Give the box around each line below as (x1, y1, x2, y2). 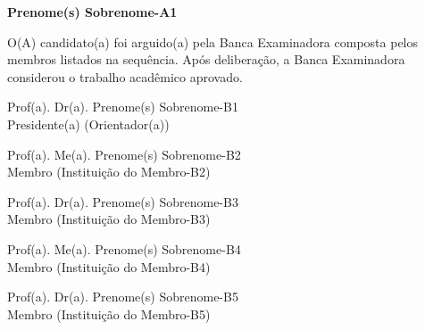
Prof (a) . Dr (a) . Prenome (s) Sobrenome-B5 (7, 287, 238, 306)
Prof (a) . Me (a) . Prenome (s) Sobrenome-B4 (7, 239, 241, 258)
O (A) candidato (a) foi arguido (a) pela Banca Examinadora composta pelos (7, 32, 419, 51)
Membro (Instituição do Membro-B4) (7, 257, 211, 276)
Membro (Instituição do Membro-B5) (7, 304, 211, 323)
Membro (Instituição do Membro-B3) (7, 210, 211, 228)
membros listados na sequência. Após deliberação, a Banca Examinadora (7, 50, 405, 69)
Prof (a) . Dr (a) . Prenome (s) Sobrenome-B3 (7, 192, 238, 210)
